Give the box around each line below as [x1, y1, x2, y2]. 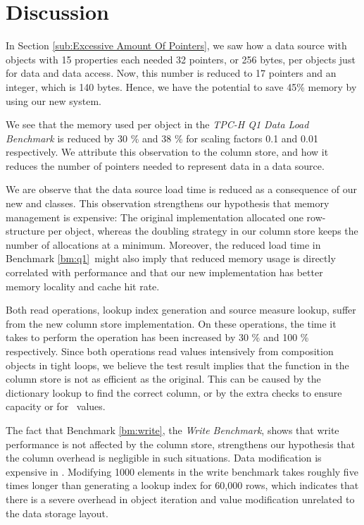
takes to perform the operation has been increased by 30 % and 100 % [6, 330, 309, 345]
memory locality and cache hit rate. [6, 278, 160, 293]
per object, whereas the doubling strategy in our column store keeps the [48, 223, 358, 238]
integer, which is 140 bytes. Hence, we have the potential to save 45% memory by [6, 79, 357, 94]
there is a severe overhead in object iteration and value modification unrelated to [6, 491, 355, 506]
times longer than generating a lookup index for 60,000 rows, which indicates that [6, 478, 359, 493]
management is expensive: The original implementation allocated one [6, 209, 303, 224]
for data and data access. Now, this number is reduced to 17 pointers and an [6, 66, 337, 80]
